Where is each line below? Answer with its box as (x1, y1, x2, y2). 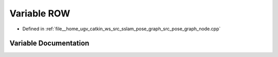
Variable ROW (9, 8, 71, 19)
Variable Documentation (9, 39, 90, 48)
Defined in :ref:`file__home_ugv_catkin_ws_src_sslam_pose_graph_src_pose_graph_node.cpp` (22, 26, 221, 32)
